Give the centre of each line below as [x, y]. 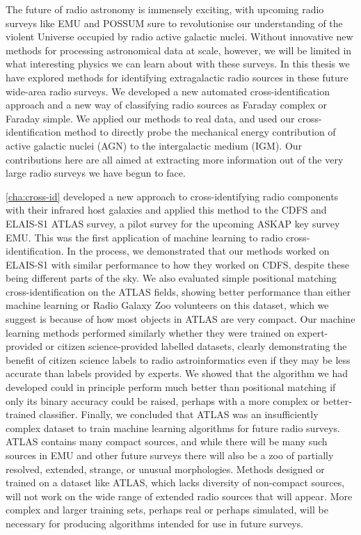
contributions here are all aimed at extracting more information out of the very [175, 159]
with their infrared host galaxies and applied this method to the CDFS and [166, 210]
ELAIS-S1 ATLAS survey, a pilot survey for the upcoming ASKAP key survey [173, 223]
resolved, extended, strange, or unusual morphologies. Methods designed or [165, 469]
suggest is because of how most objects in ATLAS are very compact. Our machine [180, 319]
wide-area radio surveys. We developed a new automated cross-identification [168, 91]
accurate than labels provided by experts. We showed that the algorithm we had [177, 373]
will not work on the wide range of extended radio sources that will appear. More [179, 496]
